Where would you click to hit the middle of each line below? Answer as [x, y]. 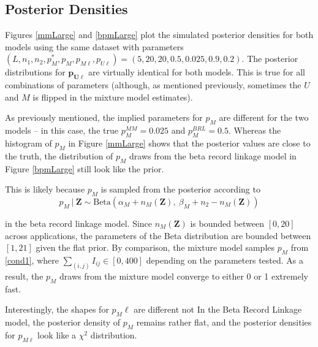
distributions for [35, 72]
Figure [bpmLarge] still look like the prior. [85, 168]
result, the [24, 276]
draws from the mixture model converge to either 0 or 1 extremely [184, 276]
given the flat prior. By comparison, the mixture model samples [155, 247]
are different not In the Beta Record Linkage [218, 309]
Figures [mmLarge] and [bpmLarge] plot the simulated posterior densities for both [159, 35]
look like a [57, 334]
